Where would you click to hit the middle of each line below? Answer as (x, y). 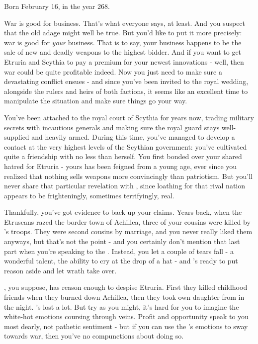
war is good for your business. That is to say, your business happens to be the (123, 42)
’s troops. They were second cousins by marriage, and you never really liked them (128, 231)
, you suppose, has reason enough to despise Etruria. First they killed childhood (126, 287)
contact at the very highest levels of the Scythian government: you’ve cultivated (126, 146)
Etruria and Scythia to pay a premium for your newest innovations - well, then (124, 61)
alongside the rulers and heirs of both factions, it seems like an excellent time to (126, 91)
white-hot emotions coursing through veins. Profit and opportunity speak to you (126, 316)
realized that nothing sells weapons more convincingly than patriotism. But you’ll (128, 176)
